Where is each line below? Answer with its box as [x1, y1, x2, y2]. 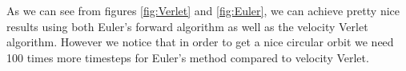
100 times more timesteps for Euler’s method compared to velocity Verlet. [6, 49, 369, 65]
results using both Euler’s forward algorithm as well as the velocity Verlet [6, 18, 368, 34]
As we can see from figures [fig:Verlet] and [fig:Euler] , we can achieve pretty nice [6, 2, 400, 18]
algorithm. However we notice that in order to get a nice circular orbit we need [6, 34, 394, 50]
